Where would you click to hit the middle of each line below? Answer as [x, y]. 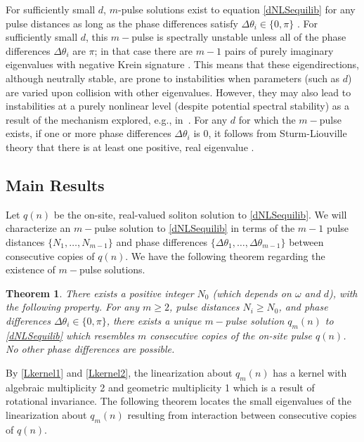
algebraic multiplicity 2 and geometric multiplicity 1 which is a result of [160, 387]
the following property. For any [73, 307]
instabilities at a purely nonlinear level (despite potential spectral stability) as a [178, 106]
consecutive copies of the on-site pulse [231, 335]
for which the [267, 119]
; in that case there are [143, 50]
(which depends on [252, 293]
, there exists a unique [154, 320]
